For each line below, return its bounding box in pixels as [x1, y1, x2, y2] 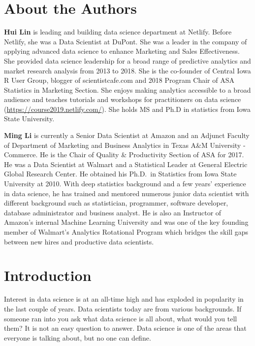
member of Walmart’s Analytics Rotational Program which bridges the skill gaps [4, 227, 249, 237]
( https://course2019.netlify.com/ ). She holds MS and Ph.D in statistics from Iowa [4, 104, 251, 114]
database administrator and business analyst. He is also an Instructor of [4, 207, 222, 217]
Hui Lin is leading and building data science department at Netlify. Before [4, 27, 232, 37]
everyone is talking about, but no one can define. [4, 332, 151, 343]
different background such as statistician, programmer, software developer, [4, 198, 228, 208]
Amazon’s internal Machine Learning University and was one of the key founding [4, 217, 249, 227]
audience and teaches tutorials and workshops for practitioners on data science [4, 94, 241, 104]
